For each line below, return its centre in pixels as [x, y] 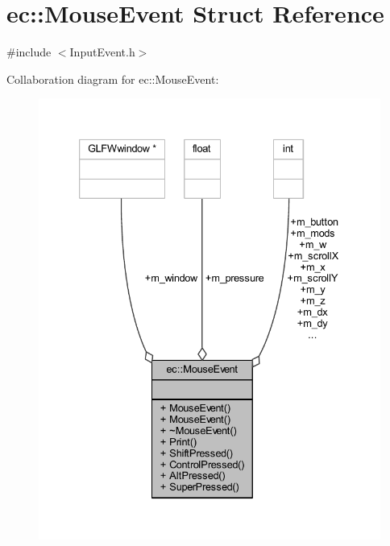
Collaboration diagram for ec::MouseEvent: [113, 79]
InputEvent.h [102, 52]
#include [29, 52]
